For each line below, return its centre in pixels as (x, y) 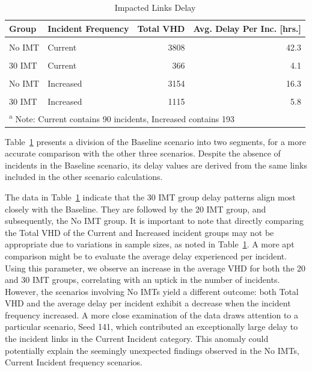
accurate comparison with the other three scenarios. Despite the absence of (143, 153)
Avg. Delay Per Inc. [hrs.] (247, 28)
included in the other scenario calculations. (84, 177)
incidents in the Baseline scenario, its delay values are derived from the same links (156, 165)
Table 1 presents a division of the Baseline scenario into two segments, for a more (155, 141)
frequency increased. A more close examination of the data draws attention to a (152, 315)
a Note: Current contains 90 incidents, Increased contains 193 (122, 117)
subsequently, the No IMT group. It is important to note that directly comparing (154, 221)
